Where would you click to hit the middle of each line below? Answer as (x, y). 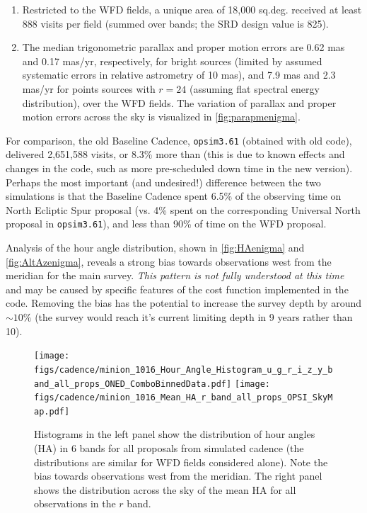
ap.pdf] (52, 411)
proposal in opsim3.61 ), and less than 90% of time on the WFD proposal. (166, 224)
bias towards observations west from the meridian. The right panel (178, 476)
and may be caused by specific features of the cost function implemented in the (177, 289)
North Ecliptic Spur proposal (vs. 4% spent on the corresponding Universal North (183, 209)
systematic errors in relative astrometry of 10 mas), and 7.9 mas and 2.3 (179, 75)
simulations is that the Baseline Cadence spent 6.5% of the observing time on (174, 196)
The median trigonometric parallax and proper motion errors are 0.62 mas (183, 47)
